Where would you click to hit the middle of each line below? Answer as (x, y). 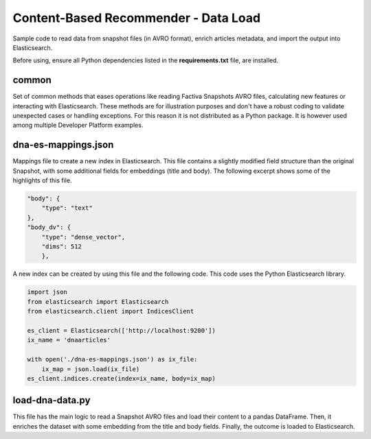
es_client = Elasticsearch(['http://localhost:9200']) (121, 330)
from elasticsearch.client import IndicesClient (111, 311)
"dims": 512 (62, 247)
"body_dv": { (49, 227)
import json (47, 292)
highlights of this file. (42, 180)
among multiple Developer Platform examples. (78, 125)
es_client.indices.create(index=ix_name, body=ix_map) (121, 378)
